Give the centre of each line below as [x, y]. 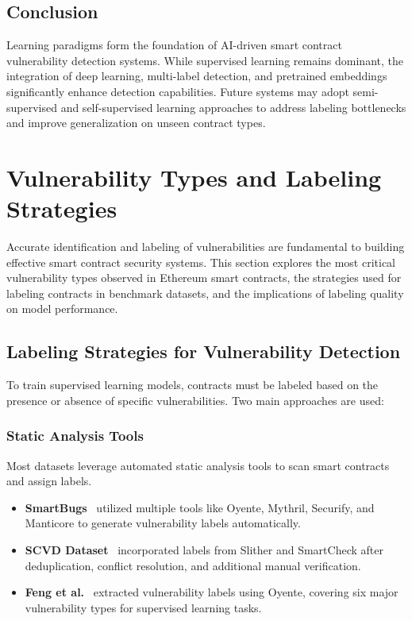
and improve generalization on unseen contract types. [136, 123]
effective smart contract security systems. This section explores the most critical [201, 262]
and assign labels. [49, 481]
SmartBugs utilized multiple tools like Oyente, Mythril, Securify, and [200, 507]
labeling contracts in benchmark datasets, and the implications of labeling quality [205, 293]
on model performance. [62, 309]
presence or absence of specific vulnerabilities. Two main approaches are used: [195, 400]
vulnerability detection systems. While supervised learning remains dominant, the [205, 60]
